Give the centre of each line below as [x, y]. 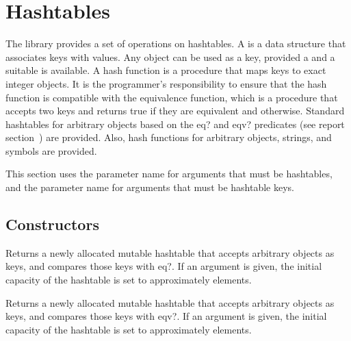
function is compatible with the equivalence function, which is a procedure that [172, 97]
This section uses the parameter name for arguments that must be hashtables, [169, 174]
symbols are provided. [51, 150]
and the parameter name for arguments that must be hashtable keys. [150, 187]
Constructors [52, 224]
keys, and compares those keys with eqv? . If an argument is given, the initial [166, 316]
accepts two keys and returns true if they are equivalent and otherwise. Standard [175, 111]
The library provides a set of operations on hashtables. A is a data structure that [176, 43]
